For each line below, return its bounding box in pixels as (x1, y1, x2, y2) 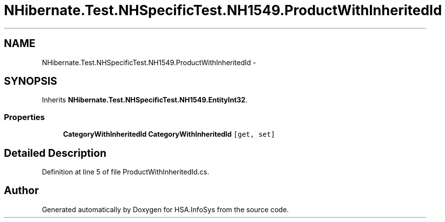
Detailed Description (4, 147, 107, 159)
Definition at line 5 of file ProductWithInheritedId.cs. (42, 168, 209, 176)
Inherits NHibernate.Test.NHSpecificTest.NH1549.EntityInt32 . (42, 96, 248, 104)
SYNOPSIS (4, 75, 57, 88)
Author (4, 184, 39, 197)
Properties (4, 112, 45, 122)
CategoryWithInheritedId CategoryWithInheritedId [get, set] (63, 130, 275, 139)
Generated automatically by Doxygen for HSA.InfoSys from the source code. (42, 205, 289, 214)
